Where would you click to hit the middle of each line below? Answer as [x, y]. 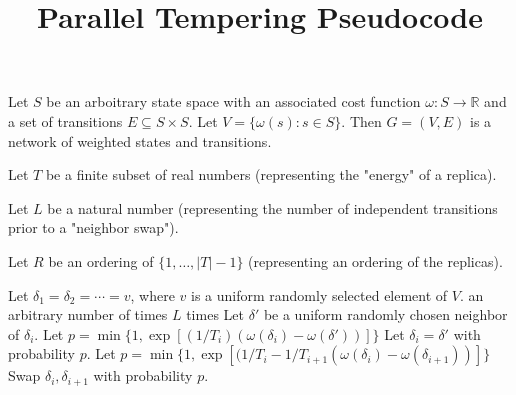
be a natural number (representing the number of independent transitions [272, 207]
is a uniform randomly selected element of [319, 294]
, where [152, 294]
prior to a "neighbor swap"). [93, 227]
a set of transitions [65, 120]
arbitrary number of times [88, 314]
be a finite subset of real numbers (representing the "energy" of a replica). [271, 174]
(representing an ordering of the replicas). [375, 260]
